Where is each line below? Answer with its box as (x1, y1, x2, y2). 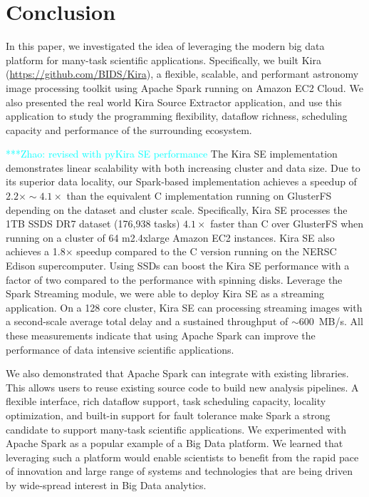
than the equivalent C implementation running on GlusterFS (66, 188, 332, 203)
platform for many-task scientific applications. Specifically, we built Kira (6, 52, 321, 67)
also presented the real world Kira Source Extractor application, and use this (6, 94, 342, 109)
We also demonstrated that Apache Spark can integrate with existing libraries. (6, 366, 349, 381)
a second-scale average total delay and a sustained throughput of (6, 314, 289, 329)
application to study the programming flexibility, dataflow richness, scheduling (6, 108, 348, 123)
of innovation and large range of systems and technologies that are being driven (6, 463, 353, 478)
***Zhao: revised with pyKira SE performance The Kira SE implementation (6, 146, 338, 161)
